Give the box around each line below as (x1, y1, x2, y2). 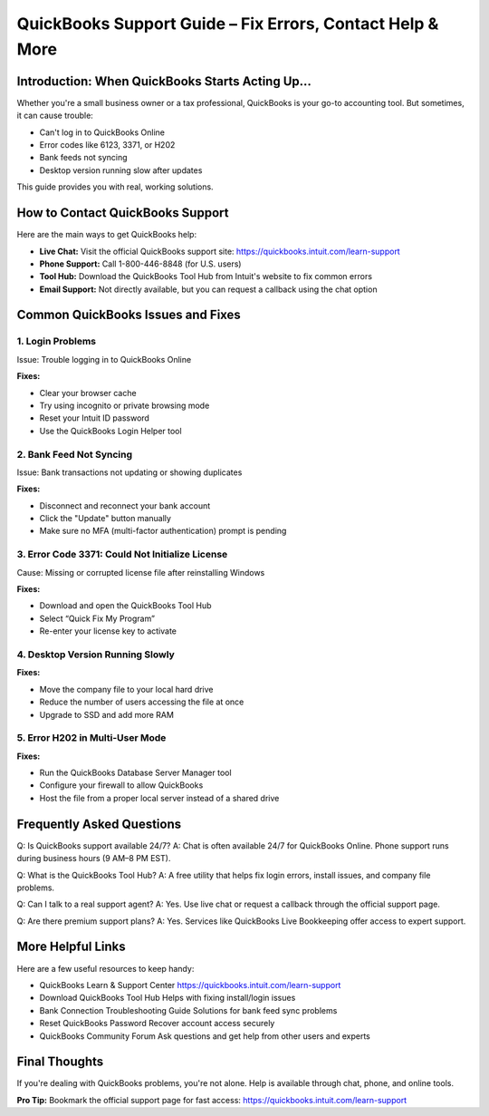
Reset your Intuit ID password (39, 412, 149, 423)
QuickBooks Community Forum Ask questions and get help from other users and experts (39, 1030, 370, 1042)
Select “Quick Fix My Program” (39, 613, 156, 624)
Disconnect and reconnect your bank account (39, 500, 211, 511)
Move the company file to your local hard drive (39, 684, 214, 694)
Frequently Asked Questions (16, 816, 182, 831)
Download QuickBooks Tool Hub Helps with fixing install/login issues (39, 993, 296, 1004)
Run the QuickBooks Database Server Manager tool (39, 767, 232, 779)
